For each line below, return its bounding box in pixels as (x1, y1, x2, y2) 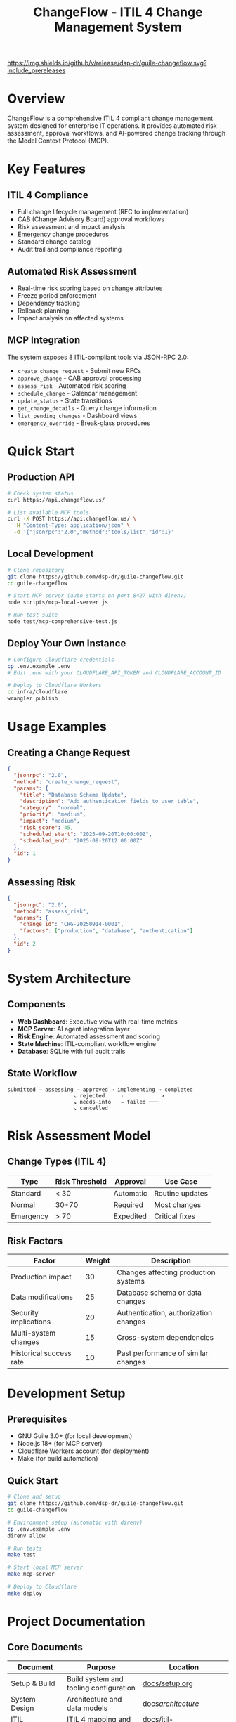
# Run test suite (7, 612, 58, 619)
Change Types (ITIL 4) (7, 1156, 107, 1168)
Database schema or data (117, 1288, 202, 1298)
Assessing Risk (7, 876, 76, 888)
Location (169, 1662, 199, 1672)
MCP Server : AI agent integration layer (17, 1024, 130, 1033)
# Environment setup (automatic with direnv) (7, 1519, 143, 1526)
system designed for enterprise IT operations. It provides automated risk (7, 122, 217, 130)
